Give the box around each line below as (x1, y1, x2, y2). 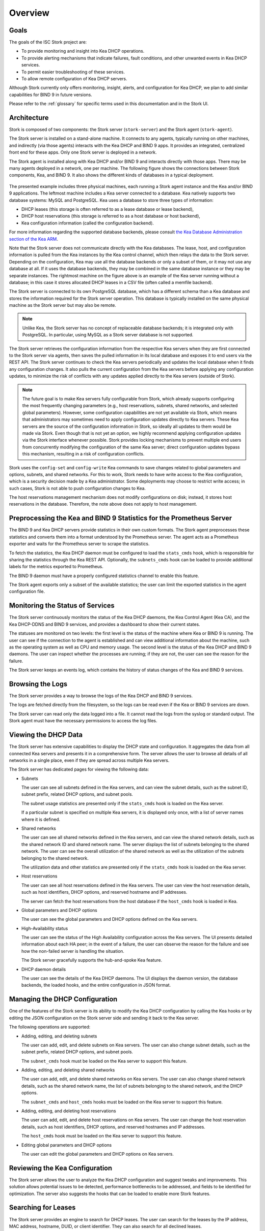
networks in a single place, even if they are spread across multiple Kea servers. (9, 757, 170, 763)
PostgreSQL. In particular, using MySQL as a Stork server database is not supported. (22, 332, 194, 338)
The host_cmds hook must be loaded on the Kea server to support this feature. (21, 1133, 183, 1139)
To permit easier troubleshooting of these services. (21, 69, 125, 75)
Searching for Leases (9, 1203, 76, 1212)
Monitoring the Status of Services (9, 601, 115, 610)
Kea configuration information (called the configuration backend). (21, 220, 154, 226)
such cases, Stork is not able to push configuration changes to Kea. (9, 485, 146, 491)
